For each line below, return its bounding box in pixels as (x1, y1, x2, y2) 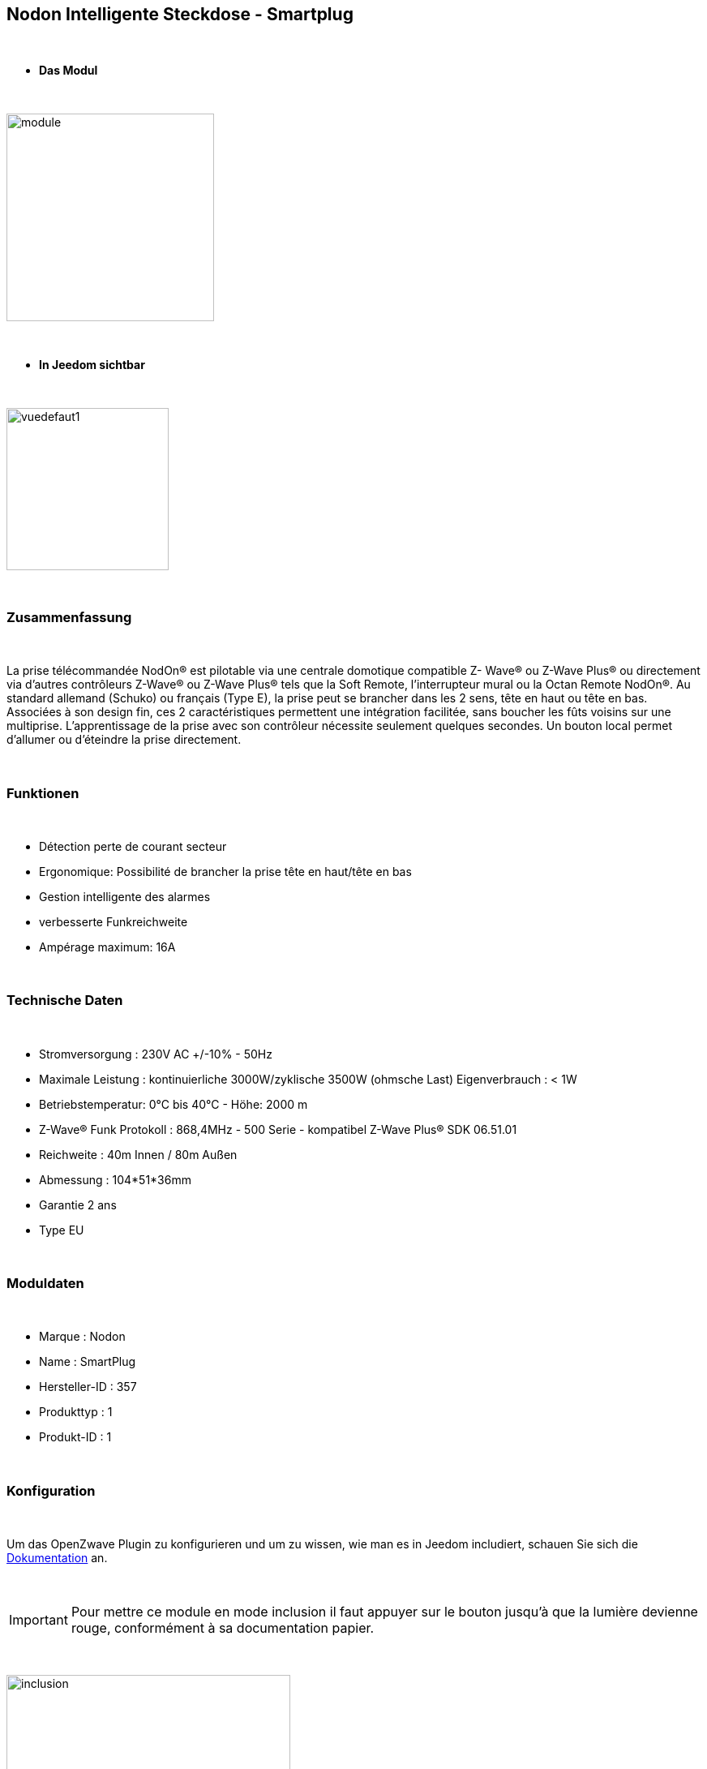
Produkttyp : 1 (39, 1405, 113, 1419)
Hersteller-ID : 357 (39, 1380, 137, 1394)
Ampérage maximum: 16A (39, 939, 176, 954)
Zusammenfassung (6, 608, 132, 625)
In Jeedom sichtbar (39, 358, 145, 372)
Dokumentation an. (6, 1551, 108, 1565)
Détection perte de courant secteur (39, 839, 227, 853)
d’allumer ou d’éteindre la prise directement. (6, 732, 242, 747)
